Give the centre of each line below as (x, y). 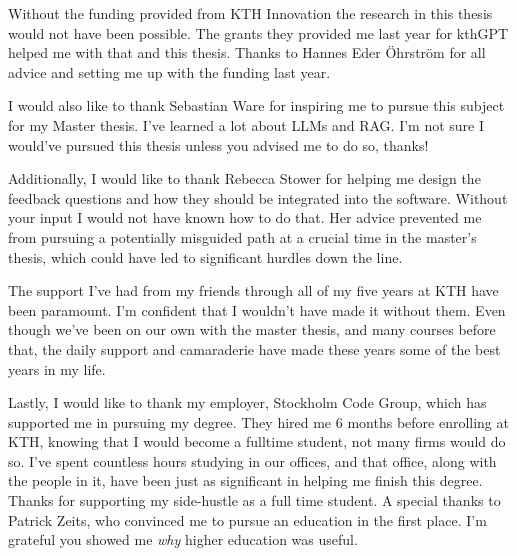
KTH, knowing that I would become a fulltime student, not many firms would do (257, 441)
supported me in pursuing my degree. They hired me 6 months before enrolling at (258, 421)
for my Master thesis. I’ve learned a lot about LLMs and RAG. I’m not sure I (246, 124)
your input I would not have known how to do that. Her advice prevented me (245, 217)
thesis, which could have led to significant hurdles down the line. (205, 256)
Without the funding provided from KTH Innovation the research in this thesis (250, 13)
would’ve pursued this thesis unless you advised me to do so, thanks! (218, 144)
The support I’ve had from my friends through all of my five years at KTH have (253, 290)
